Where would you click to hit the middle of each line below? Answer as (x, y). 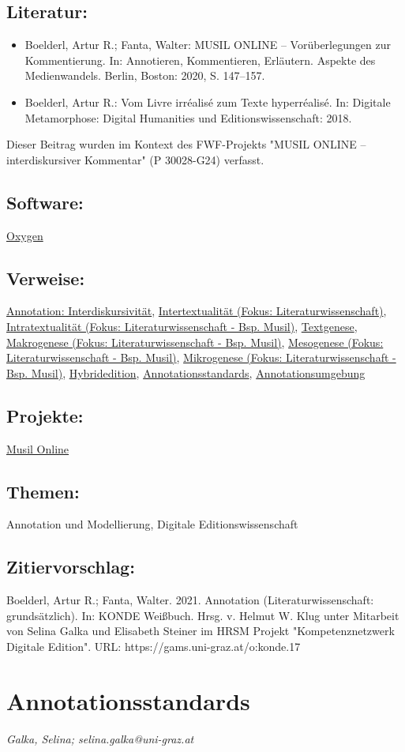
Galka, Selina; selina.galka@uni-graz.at (100, 738)
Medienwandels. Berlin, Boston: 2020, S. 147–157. (145, 75)
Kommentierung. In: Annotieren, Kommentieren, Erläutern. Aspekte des (200, 60)
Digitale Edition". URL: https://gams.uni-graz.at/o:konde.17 (154, 646)
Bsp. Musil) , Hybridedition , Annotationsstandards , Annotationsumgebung (186, 372)
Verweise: (46, 278)
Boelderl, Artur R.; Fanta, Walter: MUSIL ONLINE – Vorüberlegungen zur (208, 45)
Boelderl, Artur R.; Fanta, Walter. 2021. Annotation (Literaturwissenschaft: (190, 600)
